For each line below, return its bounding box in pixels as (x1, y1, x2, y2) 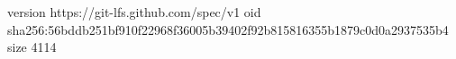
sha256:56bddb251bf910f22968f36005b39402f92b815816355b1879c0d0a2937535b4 (7, 20, 449, 38)
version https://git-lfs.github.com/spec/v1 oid (7, 3, 261, 21)
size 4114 (7, 38, 57, 56)
